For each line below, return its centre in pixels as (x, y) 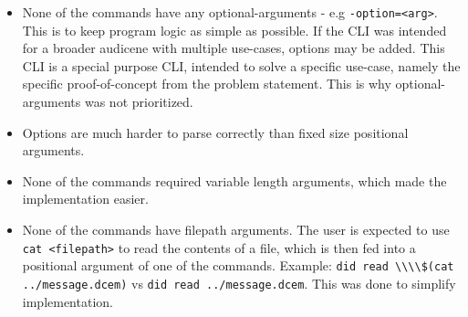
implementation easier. (85, 199)
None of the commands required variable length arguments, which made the (234, 180)
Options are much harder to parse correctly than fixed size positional (215, 132)
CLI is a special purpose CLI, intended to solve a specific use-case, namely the (241, 65)
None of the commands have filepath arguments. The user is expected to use (236, 229)
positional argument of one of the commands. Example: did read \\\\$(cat (238, 265)
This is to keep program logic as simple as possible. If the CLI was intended (234, 30)
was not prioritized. (139, 102)
